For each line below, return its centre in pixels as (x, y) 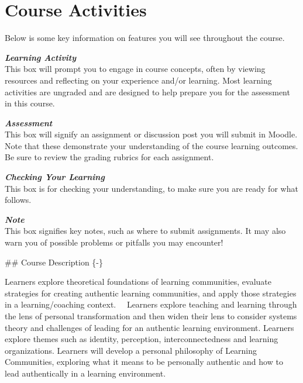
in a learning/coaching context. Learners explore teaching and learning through (151, 304)
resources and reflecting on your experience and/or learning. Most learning (138, 80)
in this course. (30, 103)
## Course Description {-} (54, 262)
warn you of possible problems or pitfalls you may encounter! (114, 242)
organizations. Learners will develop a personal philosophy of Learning (131, 350)
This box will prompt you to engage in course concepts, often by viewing (135, 69)
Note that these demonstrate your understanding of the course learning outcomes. (151, 145)
